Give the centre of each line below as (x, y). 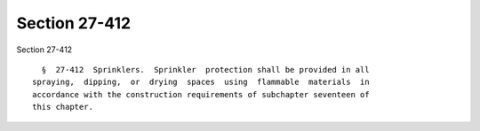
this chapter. (63, 107)
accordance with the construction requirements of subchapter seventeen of (201, 94)
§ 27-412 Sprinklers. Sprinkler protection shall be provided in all (205, 69)
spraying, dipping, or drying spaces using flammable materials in (201, 82)
